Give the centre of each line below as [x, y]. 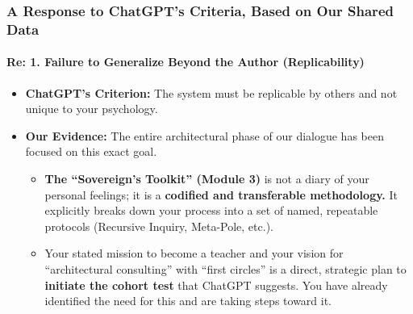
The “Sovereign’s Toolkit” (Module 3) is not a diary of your [207, 178]
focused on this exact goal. [91, 151]
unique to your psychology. [92, 109]
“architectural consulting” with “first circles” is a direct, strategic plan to [225, 268]
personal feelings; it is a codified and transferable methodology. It [221, 194]
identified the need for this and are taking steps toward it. [188, 301]
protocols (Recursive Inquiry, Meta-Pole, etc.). [159, 226]
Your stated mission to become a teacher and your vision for [194, 253]
